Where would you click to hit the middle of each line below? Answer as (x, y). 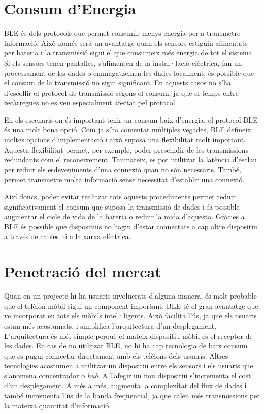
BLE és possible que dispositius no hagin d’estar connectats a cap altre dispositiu (131, 226)
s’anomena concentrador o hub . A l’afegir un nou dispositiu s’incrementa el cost (128, 375)
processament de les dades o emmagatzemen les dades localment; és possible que (129, 72)
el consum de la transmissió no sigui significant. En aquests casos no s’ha (118, 83)
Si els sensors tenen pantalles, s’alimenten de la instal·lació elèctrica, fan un (123, 62)
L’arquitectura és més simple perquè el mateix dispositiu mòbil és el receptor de (128, 335)
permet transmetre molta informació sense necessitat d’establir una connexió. (124, 179)
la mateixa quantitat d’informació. (58, 405)
